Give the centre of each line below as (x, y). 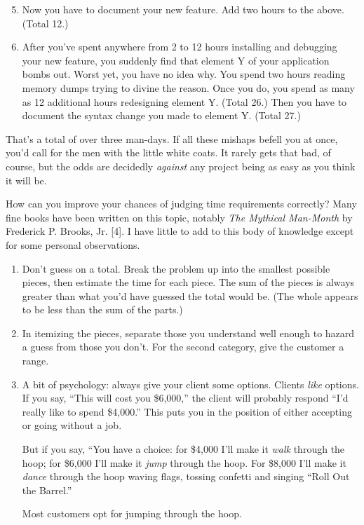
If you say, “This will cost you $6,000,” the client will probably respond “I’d (185, 398)
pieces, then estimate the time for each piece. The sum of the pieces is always (188, 282)
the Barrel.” (47, 490)
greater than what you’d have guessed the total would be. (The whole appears (190, 295)
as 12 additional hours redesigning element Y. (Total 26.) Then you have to (184, 101)
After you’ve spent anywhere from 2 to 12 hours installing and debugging (180, 47)
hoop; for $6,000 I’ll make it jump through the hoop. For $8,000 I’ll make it (184, 462)
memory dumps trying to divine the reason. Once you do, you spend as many (188, 87)
